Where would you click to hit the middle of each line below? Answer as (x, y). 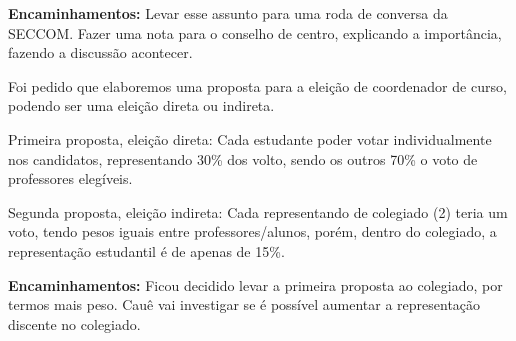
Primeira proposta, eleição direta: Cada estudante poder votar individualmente (250, 138)
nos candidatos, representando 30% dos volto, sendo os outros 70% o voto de (243, 158)
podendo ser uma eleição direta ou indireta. (141, 105)
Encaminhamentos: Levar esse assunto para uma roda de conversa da (228, 13)
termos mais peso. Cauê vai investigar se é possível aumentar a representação (244, 304)
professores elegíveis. (70, 178)
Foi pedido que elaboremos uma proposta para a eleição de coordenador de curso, (257, 85)
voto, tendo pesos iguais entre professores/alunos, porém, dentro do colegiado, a (252, 231)
